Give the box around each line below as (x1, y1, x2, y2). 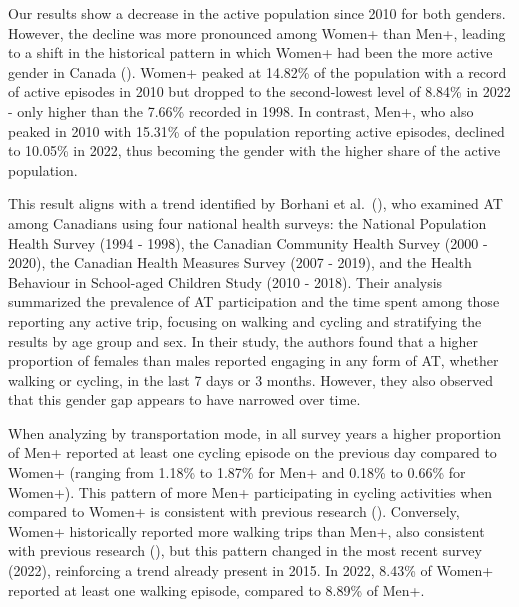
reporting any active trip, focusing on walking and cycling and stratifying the (8, 310, 482, 331)
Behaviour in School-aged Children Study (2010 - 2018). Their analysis (8, 271, 443, 292)
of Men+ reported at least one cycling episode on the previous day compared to (8, 442, 497, 463)
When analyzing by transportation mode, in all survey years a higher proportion (8, 422, 501, 443)
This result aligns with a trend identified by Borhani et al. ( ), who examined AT (8, 193, 503, 214)
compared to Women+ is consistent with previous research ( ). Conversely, (8, 501, 460, 522)
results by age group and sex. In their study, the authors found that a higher (8, 330, 479, 351)
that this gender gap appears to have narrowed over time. (8, 389, 361, 410)
